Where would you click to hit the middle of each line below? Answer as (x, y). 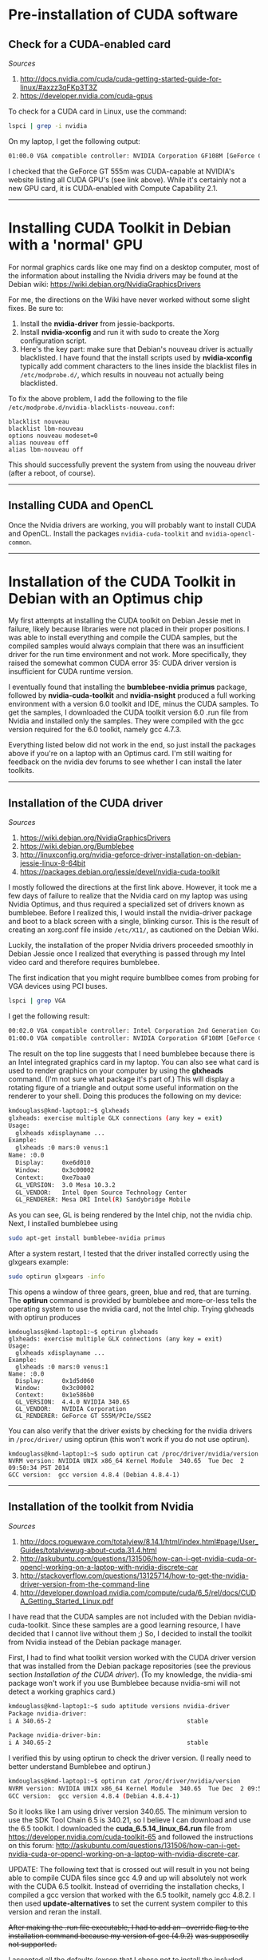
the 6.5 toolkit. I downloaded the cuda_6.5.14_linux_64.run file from (120, 1828)
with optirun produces (45, 1317)
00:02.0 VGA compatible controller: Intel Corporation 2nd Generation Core (137, 1031)
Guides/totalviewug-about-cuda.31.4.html (88, 1550)
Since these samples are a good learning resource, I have (146, 1625)
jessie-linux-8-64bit (53, 863)
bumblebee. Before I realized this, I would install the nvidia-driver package (130, 913)
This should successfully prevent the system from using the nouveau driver (132, 464)
